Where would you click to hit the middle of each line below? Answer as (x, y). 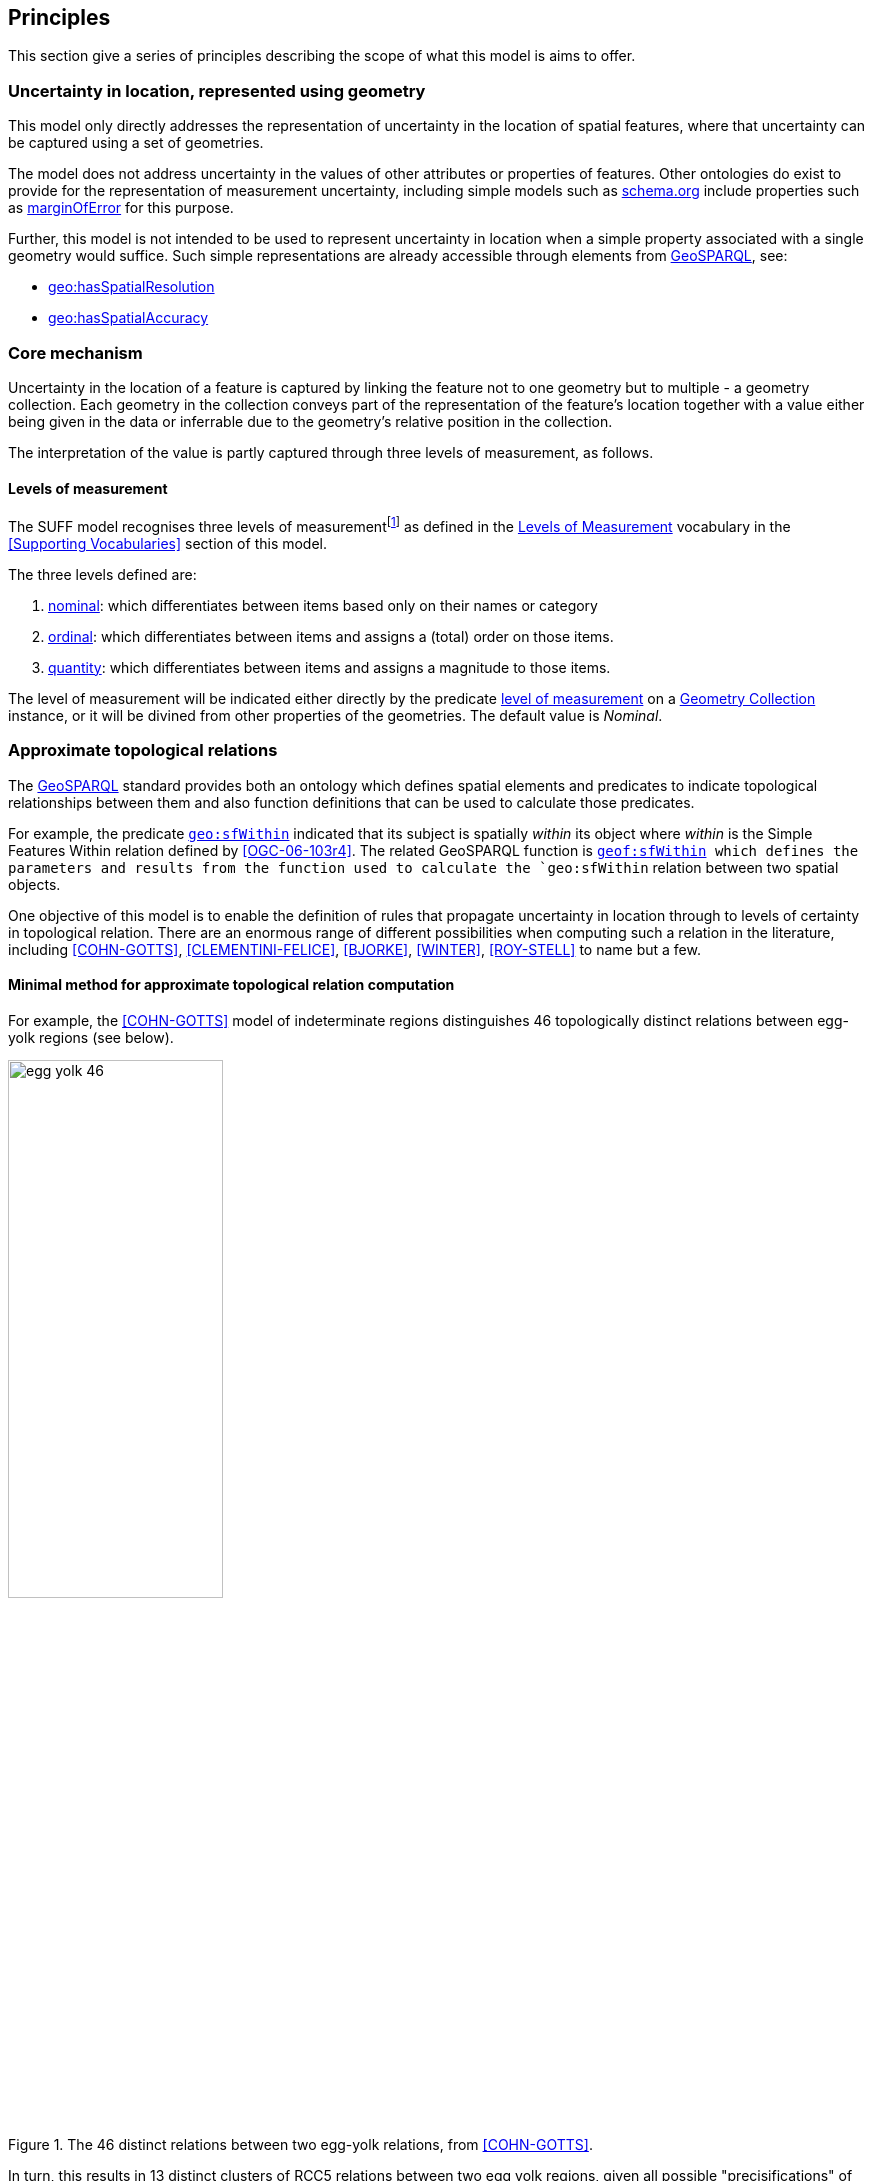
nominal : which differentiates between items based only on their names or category (323, 605)
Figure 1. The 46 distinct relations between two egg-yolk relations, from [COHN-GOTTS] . (300, 2144)
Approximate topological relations (143, 750)
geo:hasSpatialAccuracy (128, 318)
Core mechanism (75, 352)
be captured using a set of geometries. (136, 143)
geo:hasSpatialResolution (131, 287)
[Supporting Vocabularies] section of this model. (168, 543)
